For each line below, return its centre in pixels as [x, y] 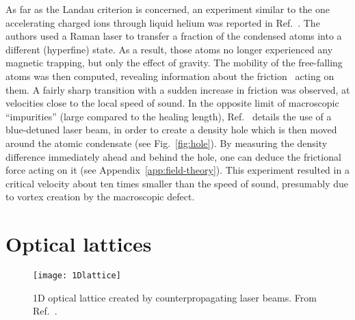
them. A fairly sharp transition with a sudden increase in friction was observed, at [178, 89]
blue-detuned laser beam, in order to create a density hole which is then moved [171, 130]
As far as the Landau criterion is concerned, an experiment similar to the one [168, 9]
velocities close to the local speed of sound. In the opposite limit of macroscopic [172, 103]
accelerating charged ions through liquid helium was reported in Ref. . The [163, 22]
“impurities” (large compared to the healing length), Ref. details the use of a [169, 116]
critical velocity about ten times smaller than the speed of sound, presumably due [177, 183]
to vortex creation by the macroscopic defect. [100, 197]
